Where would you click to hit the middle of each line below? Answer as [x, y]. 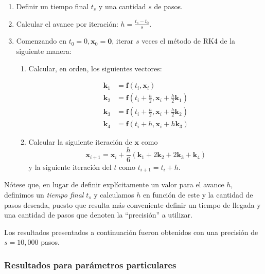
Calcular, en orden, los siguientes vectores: [95, 68]
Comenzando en [41, 41]
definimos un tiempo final [44, 195]
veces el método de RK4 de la [189, 41]
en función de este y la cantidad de [198, 195]
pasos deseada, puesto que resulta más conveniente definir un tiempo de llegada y [132, 204]
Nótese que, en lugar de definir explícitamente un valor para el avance [114, 184]
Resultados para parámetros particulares [90, 265]
